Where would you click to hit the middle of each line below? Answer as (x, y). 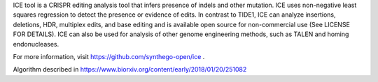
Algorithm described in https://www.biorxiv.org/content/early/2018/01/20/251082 (130, 69)
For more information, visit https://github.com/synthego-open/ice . (109, 56)
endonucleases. (36, 44)
